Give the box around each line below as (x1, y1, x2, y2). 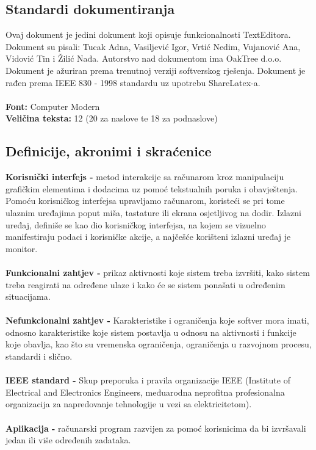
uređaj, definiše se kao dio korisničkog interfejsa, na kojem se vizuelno (5, 218, 266, 231)
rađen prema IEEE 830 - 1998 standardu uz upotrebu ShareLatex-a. (5, 76, 260, 89)
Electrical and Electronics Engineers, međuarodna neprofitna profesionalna (5, 385, 285, 398)
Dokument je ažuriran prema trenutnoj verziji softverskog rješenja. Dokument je (5, 64, 306, 76)
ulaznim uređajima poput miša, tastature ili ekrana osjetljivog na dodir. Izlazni (5, 206, 302, 219)
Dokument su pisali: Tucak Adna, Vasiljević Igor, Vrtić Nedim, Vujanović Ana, (5, 40, 301, 53)
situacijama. (5, 290, 51, 303)
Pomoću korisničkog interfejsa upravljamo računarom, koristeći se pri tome (5, 194, 285, 207)
